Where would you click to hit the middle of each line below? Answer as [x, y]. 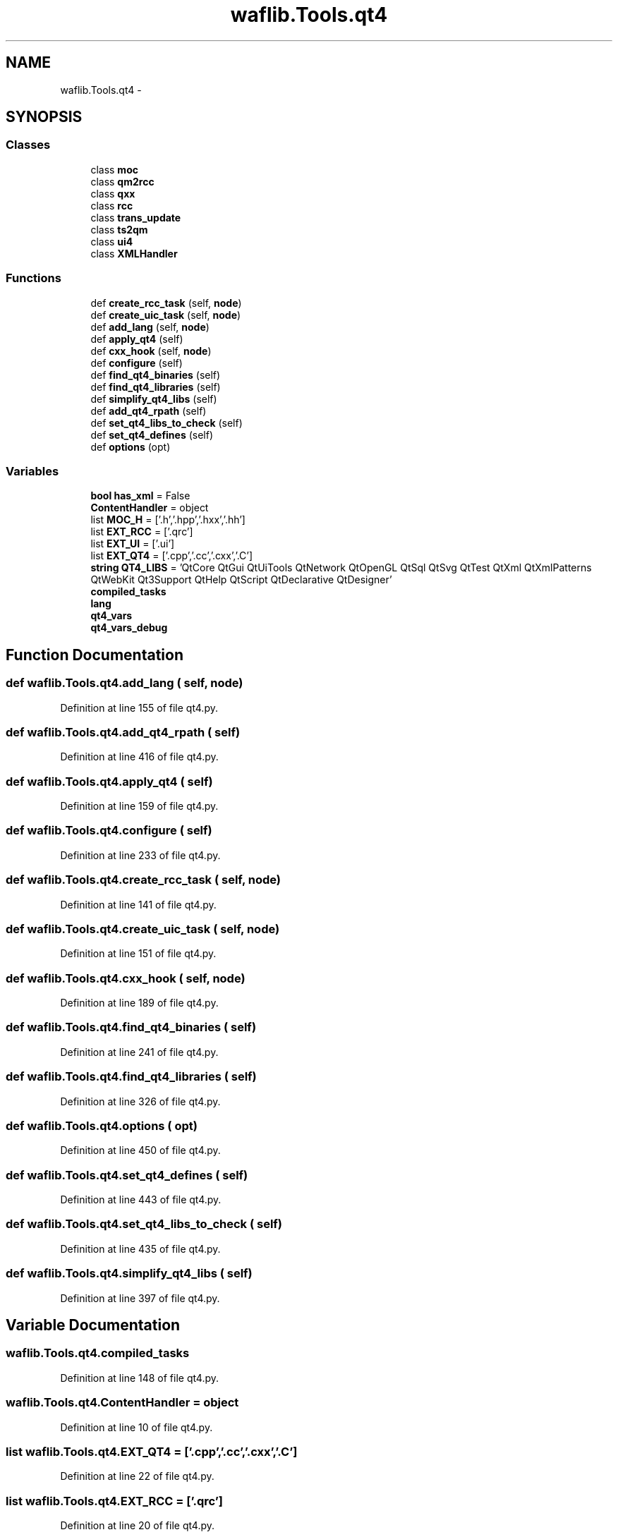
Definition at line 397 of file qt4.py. [140, 1298]
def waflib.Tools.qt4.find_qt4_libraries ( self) [131, 1077]
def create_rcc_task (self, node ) [166, 303]
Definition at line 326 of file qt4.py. [140, 1101]
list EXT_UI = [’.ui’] [133, 544]
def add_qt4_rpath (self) [149, 411]
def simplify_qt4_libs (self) [154, 399]
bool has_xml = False [140, 496]
